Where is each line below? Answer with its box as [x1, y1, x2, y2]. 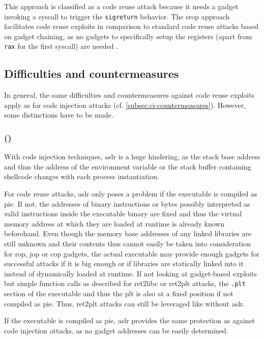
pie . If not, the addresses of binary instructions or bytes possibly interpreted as [4, 198, 250, 209]
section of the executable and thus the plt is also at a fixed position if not [4, 288, 233, 299]
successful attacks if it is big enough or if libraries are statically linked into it [4, 258, 244, 269]
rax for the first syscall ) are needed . [4, 41, 119, 51]
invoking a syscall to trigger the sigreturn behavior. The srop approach [4, 11, 230, 21]
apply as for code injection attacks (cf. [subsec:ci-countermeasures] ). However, [4, 99, 246, 110]
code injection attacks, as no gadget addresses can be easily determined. [4, 325, 228, 335]
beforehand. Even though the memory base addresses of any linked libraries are [4, 228, 252, 239]
